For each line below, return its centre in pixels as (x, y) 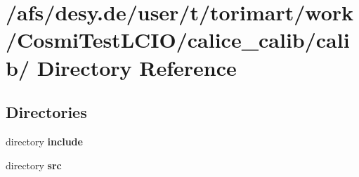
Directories (46, 112)
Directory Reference (137, 67)
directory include (44, 141)
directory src (34, 165)
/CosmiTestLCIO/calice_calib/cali (178, 40)
